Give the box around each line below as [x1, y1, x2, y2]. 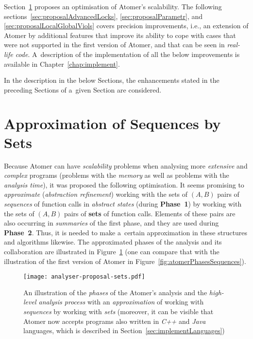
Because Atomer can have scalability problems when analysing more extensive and [4, 160, 248, 170]
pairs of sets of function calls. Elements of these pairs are [64, 208, 236, 218]
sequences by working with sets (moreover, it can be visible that [23, 306, 214, 317]
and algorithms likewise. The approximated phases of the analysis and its [4, 237, 222, 247]
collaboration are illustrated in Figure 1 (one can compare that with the [4, 246, 219, 256]
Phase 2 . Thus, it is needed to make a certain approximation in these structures [4, 227, 248, 237]
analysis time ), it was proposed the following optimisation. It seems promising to [4, 179, 244, 189]
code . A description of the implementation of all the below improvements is [15, 49, 240, 59]
